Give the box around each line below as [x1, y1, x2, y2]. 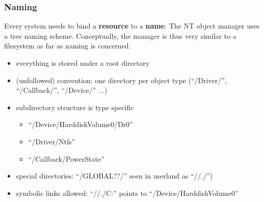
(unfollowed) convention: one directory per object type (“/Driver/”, [16, 74, 227, 85]
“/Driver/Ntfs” [28, 136, 75, 146]
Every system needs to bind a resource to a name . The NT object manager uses [4, 20, 260, 31]
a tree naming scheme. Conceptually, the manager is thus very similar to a [4, 30, 236, 41]
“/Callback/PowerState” [28, 153, 104, 164]
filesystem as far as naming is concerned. [4, 40, 131, 51]
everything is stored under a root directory [16, 58, 150, 68]
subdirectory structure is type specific [16, 102, 134, 112]
